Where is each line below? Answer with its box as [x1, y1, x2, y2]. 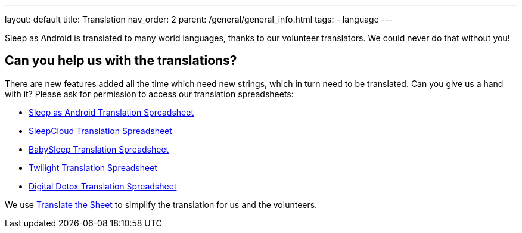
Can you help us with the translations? [5, 53, 237, 69]
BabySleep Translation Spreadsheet [29, 144, 169, 154]
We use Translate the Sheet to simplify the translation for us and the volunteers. [5, 199, 318, 210]
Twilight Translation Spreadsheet [29, 162, 157, 173]
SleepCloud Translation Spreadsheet [29, 125, 172, 136]
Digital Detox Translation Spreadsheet [29, 181, 177, 191]
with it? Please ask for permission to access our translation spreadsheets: [5, 88, 294, 99]
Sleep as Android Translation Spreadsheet [29, 107, 194, 117]
